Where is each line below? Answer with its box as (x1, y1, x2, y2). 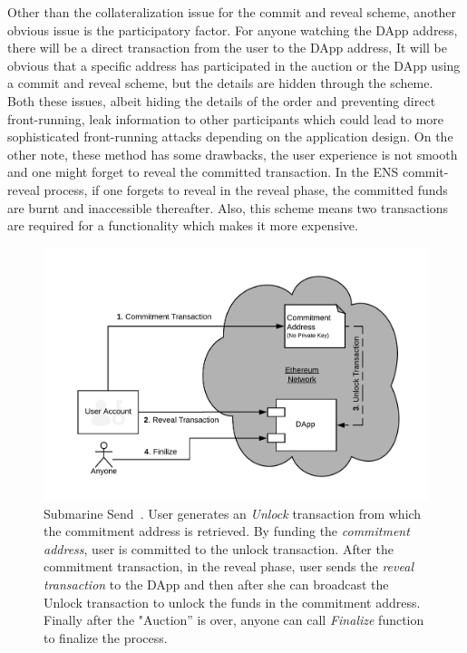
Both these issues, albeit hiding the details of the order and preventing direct (7, 91, 436, 110)
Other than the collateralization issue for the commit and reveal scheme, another (7, 3, 457, 21)
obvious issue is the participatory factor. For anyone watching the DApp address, (7, 20, 458, 39)
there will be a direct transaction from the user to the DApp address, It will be (7, 38, 447, 57)
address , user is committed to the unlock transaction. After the (44, 539, 394, 558)
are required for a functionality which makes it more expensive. (7, 216, 358, 235)
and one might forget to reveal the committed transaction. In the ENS (7, 162, 399, 181)
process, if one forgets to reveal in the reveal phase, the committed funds (44, 180, 448, 199)
